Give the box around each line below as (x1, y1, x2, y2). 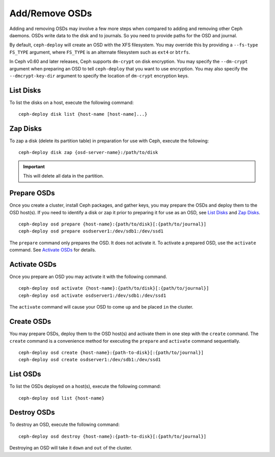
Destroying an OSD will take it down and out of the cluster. (9, 445, 132, 451)
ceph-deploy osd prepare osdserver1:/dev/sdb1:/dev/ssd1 (18, 229, 164, 234)
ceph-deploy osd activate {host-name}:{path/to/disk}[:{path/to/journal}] (18, 286, 209, 291)
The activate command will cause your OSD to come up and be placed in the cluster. (9, 304, 194, 310)
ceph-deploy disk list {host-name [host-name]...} (18, 111, 148, 117)
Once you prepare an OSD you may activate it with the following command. (9, 273, 168, 280)
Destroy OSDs (9, 408, 56, 417)
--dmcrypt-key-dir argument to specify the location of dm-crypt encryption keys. (9, 72, 189, 79)
